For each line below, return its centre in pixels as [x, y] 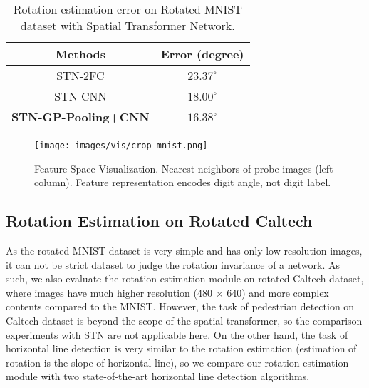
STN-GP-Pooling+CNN [80, 117]
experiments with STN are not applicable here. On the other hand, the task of [177, 334]
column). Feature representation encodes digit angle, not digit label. [183, 182]
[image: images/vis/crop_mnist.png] [121, 145]
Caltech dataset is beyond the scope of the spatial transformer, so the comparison [184, 321]
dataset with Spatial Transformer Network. [128, 25]
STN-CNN [80, 96]
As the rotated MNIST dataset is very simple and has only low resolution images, [184, 251]
